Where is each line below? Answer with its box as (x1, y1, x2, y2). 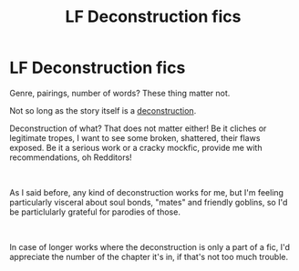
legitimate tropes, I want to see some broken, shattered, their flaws (9, 132, 261, 143)
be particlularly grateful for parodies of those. (9, 206, 180, 217)
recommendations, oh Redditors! (9, 152, 132, 163)
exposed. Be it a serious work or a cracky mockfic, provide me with (9, 142, 263, 153)
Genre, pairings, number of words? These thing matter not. (9, 87, 231, 98)
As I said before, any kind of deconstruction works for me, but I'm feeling (9, 186, 284, 197)
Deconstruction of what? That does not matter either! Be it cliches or (9, 123, 267, 134)
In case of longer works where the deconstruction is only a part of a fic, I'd (9, 241, 290, 252)
